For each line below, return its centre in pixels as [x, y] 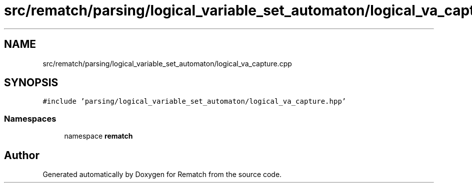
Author [22, 155]
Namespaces [30, 118]
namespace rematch [98, 136]
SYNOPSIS [31, 83]
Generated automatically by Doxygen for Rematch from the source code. [162, 175]
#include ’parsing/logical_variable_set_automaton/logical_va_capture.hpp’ [194, 101]
